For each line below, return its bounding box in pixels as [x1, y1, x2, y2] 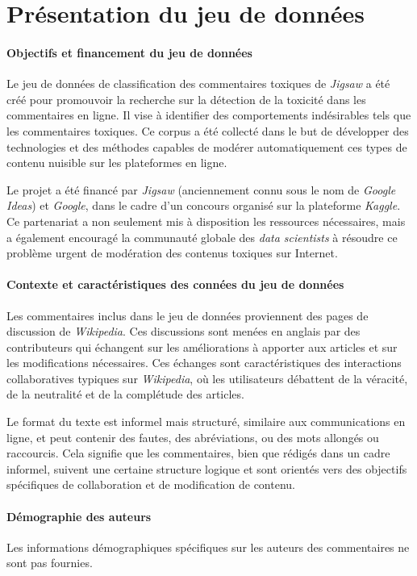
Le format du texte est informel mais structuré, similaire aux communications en [6, 413, 406, 430]
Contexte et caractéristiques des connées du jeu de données [6, 276, 344, 293]
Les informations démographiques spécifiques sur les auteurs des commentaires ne [6, 538, 410, 555]
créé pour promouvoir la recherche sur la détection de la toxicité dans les [6, 90, 366, 107]
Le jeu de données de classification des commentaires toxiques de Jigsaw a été [6, 75, 390, 92]
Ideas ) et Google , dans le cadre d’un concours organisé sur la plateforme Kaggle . [6, 197, 401, 214]
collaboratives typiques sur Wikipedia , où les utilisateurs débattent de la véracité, [6, 369, 408, 386]
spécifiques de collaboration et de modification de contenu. [6, 476, 295, 493]
